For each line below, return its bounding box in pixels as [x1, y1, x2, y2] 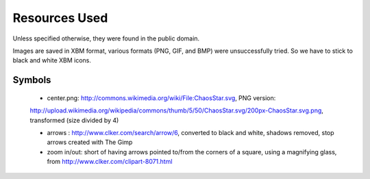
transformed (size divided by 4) [29, 116, 119, 124]
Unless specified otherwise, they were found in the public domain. [12, 34, 200, 43]
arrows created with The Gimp [47, 138, 133, 147]
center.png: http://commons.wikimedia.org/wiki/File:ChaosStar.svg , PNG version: [47, 93, 276, 102]
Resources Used [12, 10, 108, 25]
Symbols [12, 74, 51, 86]
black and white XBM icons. [12, 56, 92, 64]
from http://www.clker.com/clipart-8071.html [47, 158, 173, 166]
